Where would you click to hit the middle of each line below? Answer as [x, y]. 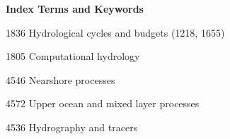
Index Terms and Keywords [75, 8]
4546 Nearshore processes [61, 79]
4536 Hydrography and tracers [72, 127]
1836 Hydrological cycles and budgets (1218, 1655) [115, 32]
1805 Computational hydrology [73, 56]
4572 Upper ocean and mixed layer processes [103, 103]
